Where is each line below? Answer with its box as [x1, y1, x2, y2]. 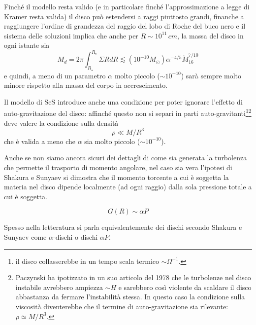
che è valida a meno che [4, 136, 76, 146]
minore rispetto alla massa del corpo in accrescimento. [4, 80, 168, 90]
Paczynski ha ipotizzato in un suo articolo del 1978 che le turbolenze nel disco [15, 272, 251, 283]
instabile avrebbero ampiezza [15, 282, 103, 292]
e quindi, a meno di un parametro [4, 70, 106, 80]
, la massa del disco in [177, 30, 244, 40]
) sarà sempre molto [181, 70, 242, 80]
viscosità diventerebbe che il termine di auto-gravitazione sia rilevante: [15, 301, 228, 311]
